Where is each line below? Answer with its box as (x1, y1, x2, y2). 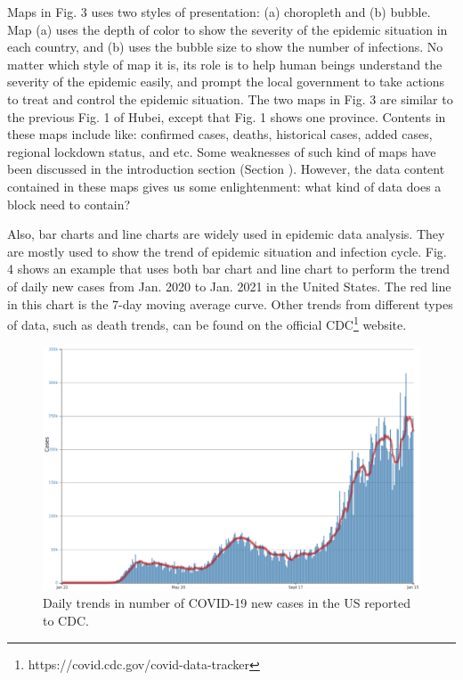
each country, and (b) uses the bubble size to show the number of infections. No (7, 37, 443, 56)
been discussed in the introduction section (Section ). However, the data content (7, 160, 445, 178)
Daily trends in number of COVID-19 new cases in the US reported (43, 594, 410, 612)
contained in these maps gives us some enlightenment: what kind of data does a (7, 176, 442, 195)
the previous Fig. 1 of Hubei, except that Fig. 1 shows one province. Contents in (7, 107, 446, 126)
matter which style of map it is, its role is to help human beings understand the (7, 54, 443, 73)
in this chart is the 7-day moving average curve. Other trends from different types (7, 294, 453, 313)
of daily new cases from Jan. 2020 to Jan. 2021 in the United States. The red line (7, 276, 451, 295)
